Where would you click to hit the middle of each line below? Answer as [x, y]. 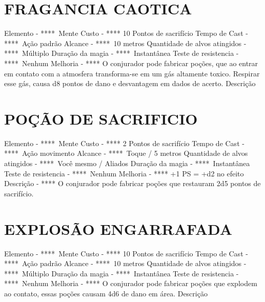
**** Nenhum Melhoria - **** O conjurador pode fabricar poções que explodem [131, 283]
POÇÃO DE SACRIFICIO [101, 118]
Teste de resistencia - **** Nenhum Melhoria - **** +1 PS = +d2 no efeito [124, 173]
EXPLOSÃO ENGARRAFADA [118, 228]
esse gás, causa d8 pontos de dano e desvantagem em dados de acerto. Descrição [130, 83]
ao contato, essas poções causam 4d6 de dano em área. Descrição [106, 293]
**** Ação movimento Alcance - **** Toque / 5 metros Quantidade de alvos [126, 153]
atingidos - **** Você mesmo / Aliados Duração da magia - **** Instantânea [127, 163]
